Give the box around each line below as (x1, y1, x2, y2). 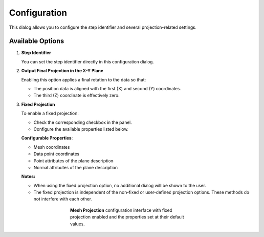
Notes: (21, 174, 36, 179)
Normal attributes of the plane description (33, 164, 118, 170)
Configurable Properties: (21, 135, 73, 141)
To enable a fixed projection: (21, 110, 79, 117)
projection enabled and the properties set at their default (70, 214, 184, 220)
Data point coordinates (33, 151, 80, 157)
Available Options (9, 37, 65, 45)
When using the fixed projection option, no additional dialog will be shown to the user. (33, 182, 206, 188)
